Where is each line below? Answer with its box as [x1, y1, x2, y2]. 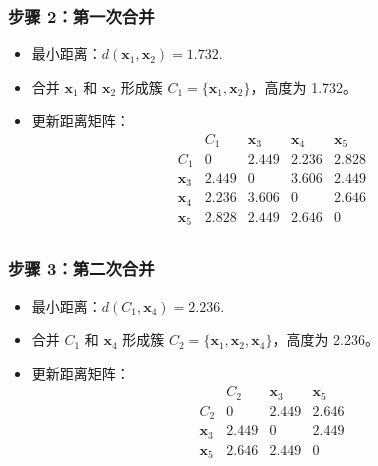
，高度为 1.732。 [250, 76, 358, 97]
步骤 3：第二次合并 [8, 256, 155, 281]
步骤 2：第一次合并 [8, 3, 155, 28]
